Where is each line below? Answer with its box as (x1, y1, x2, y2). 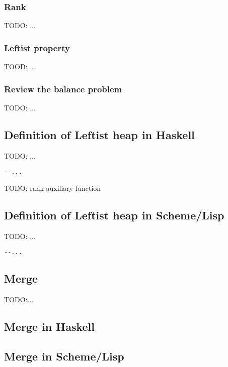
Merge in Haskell (4, 319, 95, 334)
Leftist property (4, 41, 70, 54)
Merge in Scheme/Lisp (4, 348, 124, 363)
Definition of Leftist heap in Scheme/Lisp (4, 207, 224, 222)
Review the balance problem (4, 82, 122, 95)
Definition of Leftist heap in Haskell (4, 127, 195, 142)
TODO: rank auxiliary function (4, 182, 101, 193)
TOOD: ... (4, 61, 36, 72)
